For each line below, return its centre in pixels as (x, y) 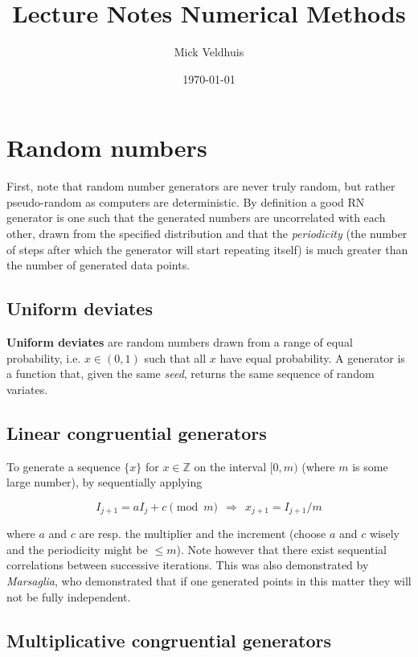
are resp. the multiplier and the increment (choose (203, 534)
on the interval (230, 466)
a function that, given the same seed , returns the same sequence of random (191, 374)
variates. (27, 389)
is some (370, 466)
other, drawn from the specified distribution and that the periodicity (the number (207, 234)
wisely (384, 534)
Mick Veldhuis (209, 52)
